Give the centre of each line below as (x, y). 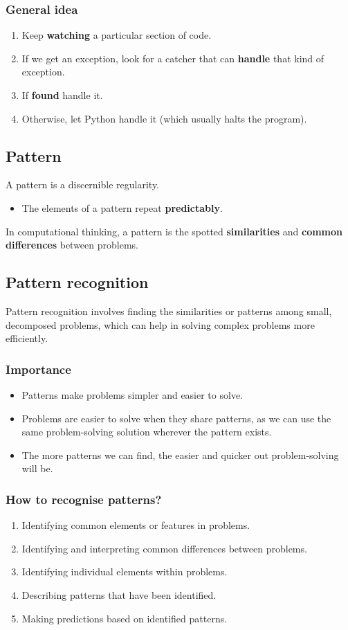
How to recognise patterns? (84, 499)
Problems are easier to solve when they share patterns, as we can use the (176, 418)
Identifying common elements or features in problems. (136, 525)
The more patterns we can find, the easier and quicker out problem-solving (180, 454)
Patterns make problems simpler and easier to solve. (132, 394)
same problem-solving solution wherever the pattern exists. (147, 432)
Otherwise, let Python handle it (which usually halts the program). (164, 118)
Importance (38, 369)
